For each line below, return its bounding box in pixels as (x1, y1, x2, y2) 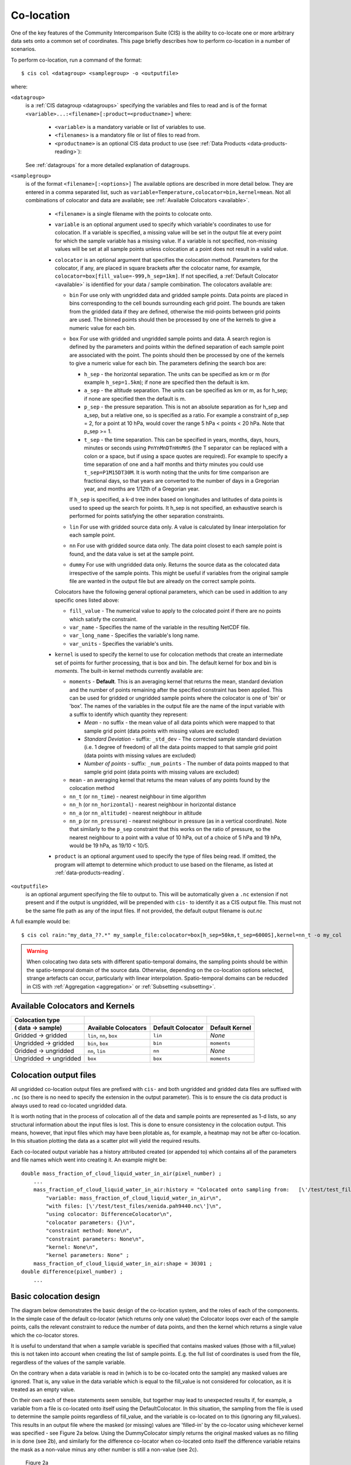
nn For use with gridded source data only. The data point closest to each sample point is (69, 542, 283, 549)
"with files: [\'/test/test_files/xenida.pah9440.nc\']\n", (46, 1203, 222, 1210)
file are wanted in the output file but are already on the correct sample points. (69, 577, 256, 584)
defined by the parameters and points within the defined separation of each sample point (69, 343, 284, 350)
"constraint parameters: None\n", (46, 1235, 145, 1242)
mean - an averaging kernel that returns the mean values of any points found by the (69, 776, 270, 783)
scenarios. (11, 46, 36, 53)
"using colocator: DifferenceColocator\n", (46, 1211, 173, 1218)
